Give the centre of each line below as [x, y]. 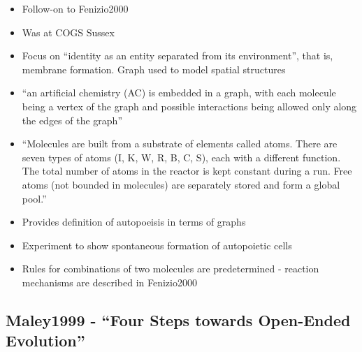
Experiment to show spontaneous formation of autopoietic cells [157, 245]
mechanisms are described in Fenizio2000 [109, 282]
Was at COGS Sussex [68, 32]
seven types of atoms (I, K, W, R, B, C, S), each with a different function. [181, 157]
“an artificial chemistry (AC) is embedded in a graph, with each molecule [179, 93]
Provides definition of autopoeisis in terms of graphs [134, 222]
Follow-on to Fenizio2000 [75, 8]
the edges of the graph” [72, 120]
